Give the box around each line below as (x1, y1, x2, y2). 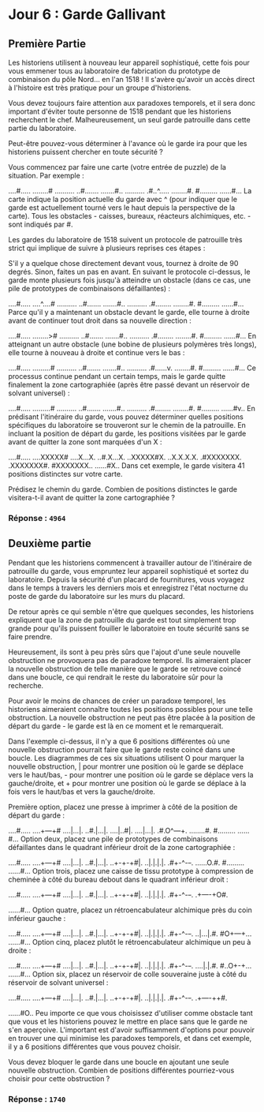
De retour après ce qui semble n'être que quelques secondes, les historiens (8, 606, 255, 616)
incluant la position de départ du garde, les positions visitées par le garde (8, 429, 247, 438)
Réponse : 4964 (8, 512, 66, 523)
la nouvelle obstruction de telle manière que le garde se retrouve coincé (8, 664, 242, 673)
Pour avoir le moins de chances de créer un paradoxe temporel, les (8, 696, 226, 706)
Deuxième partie (8, 537, 92, 550)
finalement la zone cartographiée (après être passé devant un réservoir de (8, 380, 250, 389)
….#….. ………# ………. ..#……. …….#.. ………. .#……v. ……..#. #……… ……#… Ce (8, 363, 256, 373)
